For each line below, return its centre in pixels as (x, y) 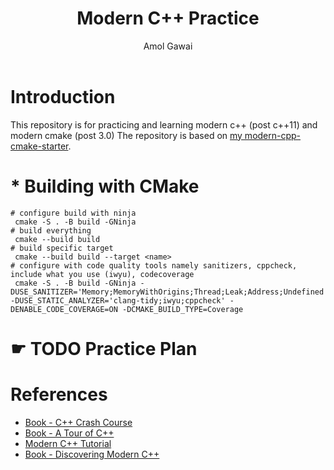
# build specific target (62, 248)
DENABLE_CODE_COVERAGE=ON (64, 309)
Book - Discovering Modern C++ (92, 454)
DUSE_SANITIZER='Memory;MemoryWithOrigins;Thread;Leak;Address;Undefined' (169, 292)
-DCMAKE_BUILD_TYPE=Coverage (182, 309)
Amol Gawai (168, 46)
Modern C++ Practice (168, 18)
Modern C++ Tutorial (68, 443)
